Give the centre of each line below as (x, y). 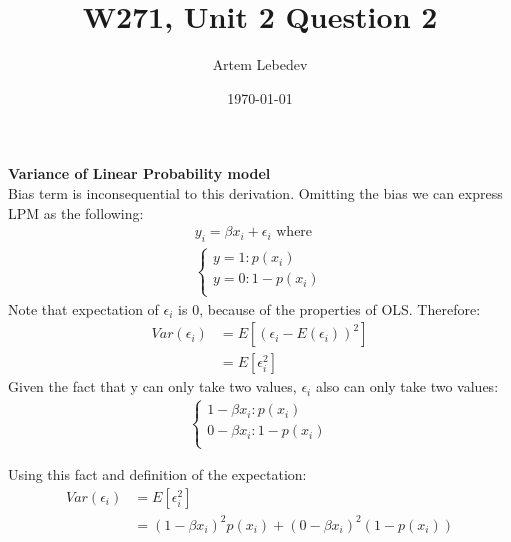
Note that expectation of (83, 308)
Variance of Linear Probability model (139, 173)
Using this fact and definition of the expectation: (157, 474)
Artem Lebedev (260, 64)
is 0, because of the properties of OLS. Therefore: (329, 308)
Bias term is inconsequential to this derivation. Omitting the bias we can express (255, 192)
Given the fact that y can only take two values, (152, 386)
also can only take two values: (407, 386)
